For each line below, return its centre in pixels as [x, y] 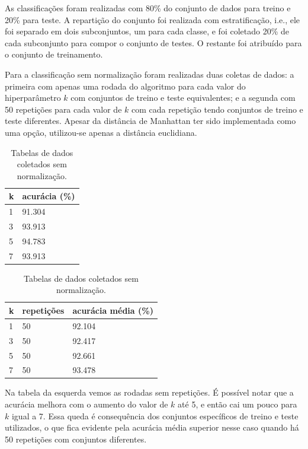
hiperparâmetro [33, 98]
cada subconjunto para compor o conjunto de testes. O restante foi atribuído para [153, 42]
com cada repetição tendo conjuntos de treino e [217, 109]
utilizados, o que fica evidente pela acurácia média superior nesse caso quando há [152, 427]
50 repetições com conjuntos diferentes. [76, 439]
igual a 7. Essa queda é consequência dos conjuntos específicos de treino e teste [155, 415]
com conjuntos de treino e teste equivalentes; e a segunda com [183, 98]
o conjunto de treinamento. [54, 54]
